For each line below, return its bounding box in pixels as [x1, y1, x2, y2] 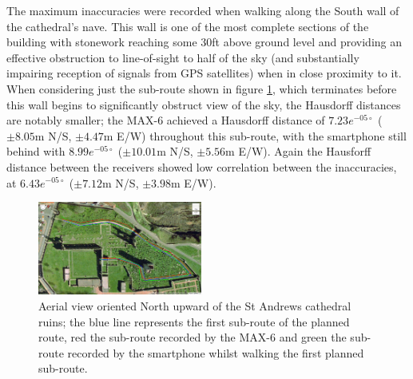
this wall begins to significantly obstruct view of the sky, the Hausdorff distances [6, 96, 401, 113]
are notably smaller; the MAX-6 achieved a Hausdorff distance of [6, 112, 325, 128]
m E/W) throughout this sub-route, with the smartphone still [103, 127, 407, 144]
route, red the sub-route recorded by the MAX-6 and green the [38, 329, 347, 345]
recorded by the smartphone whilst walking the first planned [67, 344, 364, 361]
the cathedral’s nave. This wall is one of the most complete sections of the [6, 18, 369, 34]
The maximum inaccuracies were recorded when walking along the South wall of [6, 2, 399, 18]
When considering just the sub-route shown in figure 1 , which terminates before [6, 80, 397, 97]
